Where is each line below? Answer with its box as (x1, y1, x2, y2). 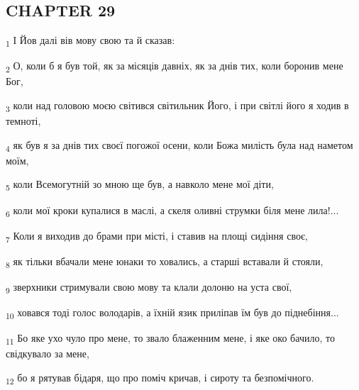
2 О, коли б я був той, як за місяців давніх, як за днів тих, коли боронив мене (6, 58, 343, 75)
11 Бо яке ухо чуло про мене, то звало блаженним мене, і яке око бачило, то (6, 330, 335, 347)
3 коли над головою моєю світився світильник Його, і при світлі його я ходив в (6, 98, 349, 114)
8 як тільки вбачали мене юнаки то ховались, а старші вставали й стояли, (6, 253, 324, 270)
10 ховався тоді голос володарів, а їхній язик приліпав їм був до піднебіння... (6, 305, 339, 321)
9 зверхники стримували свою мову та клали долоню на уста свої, (6, 279, 292, 296)
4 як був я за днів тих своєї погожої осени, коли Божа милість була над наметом (6, 137, 353, 154)
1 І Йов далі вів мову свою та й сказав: (6, 33, 175, 49)
